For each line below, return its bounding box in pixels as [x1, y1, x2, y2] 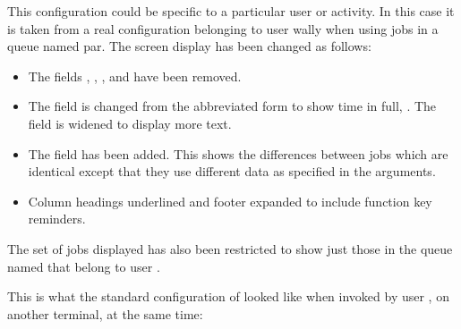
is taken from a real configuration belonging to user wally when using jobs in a [7, 19, 439, 38]
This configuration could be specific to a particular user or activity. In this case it [7, 2, 455, 20]
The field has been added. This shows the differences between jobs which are [28, 144, 448, 163]
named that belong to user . [7, 257, 160, 275]
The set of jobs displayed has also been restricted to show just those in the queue [7, 239, 453, 257]
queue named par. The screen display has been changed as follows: [7, 37, 371, 55]
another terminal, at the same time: [7, 304, 203, 323]
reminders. [28, 209, 86, 228]
